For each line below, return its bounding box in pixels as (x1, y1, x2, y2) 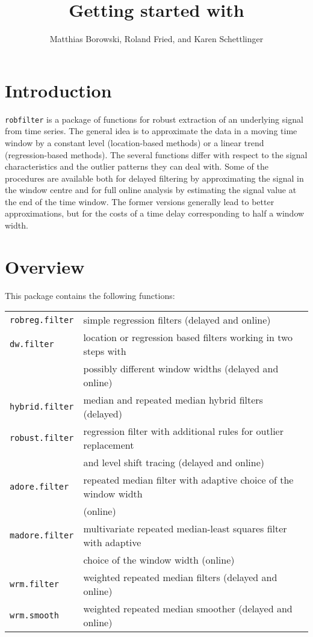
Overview (5, 254, 85, 278)
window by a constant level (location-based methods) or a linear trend (5, 136, 264, 149)
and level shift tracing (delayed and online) (83, 455, 265, 470)
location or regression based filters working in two (83, 330, 293, 345)
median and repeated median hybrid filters (83, 393, 263, 407)
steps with (83, 344, 126, 359)
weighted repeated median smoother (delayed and (83, 602, 293, 616)
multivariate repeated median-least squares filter (83, 522, 287, 536)
